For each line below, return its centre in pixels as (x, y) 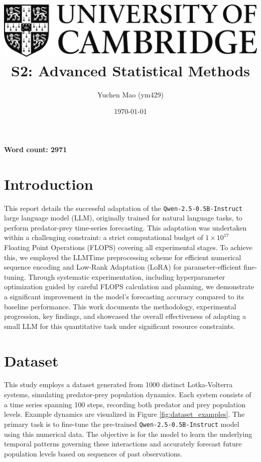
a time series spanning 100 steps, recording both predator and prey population (125, 404)
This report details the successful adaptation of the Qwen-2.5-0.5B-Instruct (123, 208)
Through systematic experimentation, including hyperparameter (127, 276)
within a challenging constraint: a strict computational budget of (104, 237)
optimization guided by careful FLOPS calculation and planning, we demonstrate (129, 286)
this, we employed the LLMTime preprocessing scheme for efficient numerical (123, 257)
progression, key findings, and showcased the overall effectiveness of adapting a (125, 316)
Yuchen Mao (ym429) (130, 94)
